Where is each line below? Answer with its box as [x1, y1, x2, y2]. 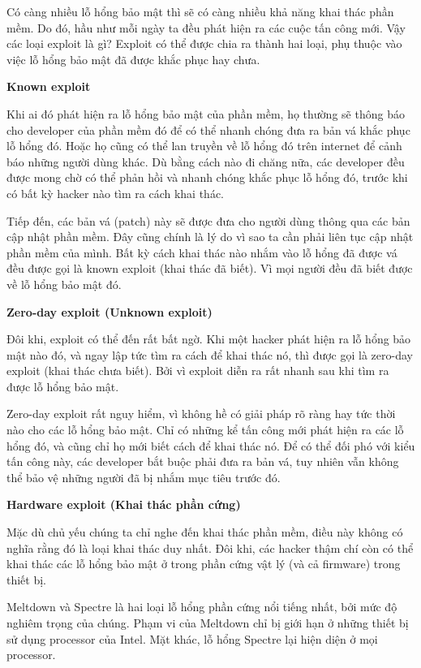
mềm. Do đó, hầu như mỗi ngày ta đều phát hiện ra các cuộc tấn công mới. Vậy [6, 19, 406, 36]
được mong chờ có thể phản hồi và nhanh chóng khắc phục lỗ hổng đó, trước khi [6, 169, 408, 186]
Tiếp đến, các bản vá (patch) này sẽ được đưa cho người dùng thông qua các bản [6, 212, 410, 229]
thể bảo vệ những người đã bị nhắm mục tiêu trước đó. [6, 468, 281, 485]
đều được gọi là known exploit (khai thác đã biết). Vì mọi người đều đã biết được [6, 260, 413, 277]
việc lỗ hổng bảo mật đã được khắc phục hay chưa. [6, 50, 260, 67]
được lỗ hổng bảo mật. [6, 377, 119, 394]
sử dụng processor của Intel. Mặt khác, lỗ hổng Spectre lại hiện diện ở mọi [6, 630, 378, 647]
